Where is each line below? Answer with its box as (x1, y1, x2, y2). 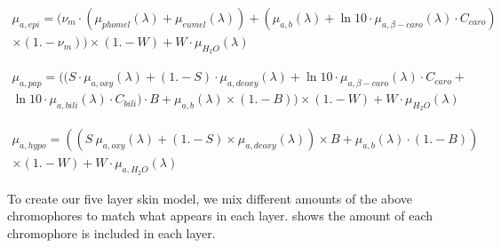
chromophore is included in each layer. (7, 223, 216, 242)
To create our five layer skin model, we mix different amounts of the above (7, 188, 413, 207)
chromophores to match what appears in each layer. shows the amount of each (7, 206, 433, 225)
